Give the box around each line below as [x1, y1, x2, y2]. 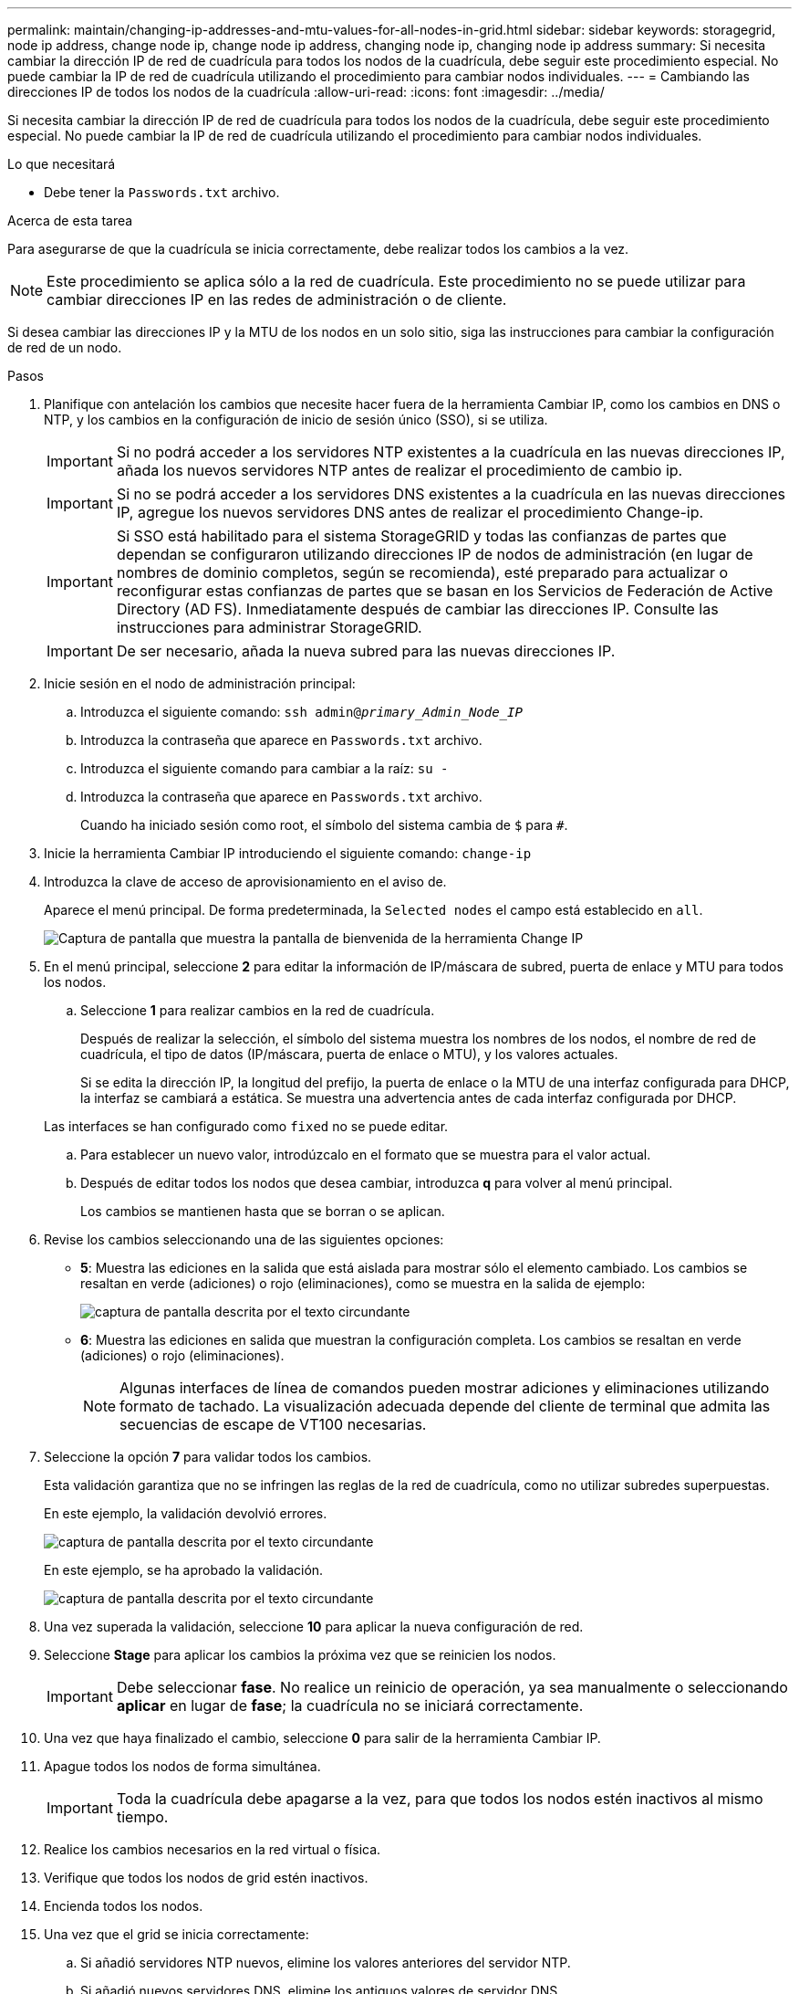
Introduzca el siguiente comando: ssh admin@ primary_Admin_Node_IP [80, 704, 523, 719]
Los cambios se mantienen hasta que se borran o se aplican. [80, 1203, 445, 1219]
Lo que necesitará [7, 156, 116, 172]
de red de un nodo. [7, 340, 122, 355]
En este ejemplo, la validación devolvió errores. [44, 1506, 327, 1521]
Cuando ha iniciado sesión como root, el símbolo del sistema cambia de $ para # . [80, 817, 568, 833]
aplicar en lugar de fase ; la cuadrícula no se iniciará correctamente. [116, 1696, 584, 1715]
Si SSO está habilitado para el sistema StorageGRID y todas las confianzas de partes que [116, 527, 727, 545]
